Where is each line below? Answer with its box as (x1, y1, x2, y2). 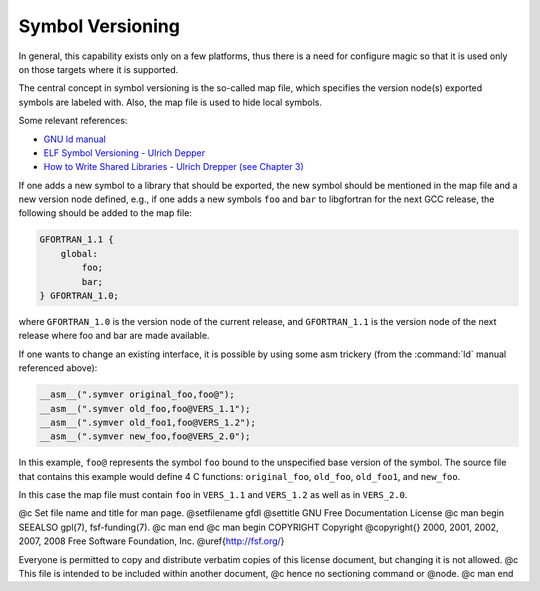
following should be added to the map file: (18, 207, 192, 219)
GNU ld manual (43, 133, 107, 145)
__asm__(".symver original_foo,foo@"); (39, 389, 235, 400)
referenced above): (18, 362, 98, 374)
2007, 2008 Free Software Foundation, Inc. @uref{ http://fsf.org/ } (18, 535, 285, 547)
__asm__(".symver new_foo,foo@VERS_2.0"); (39, 431, 251, 442)
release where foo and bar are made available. (18, 330, 210, 342)
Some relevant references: (18, 115, 128, 127)
